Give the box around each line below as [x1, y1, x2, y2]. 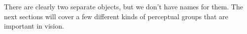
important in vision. [4, 21, 64, 31]
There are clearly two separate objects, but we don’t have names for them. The [4, 1, 243, 11]
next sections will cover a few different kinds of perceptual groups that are [4, 11, 228, 21]
